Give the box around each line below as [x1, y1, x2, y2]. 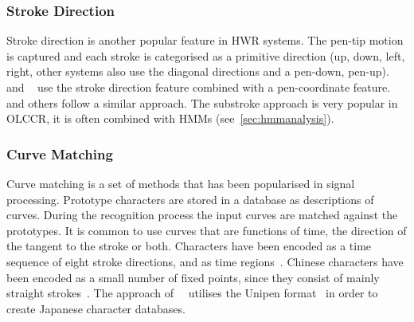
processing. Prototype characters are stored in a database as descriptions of [6, 190, 374, 207]
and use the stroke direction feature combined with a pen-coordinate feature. [6, 79, 391, 95]
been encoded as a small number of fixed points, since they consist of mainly [6, 269, 380, 285]
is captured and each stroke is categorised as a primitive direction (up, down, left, [6, 47, 405, 64]
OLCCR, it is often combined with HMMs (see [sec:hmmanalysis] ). [6, 110, 334, 127]
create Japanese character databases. [6, 300, 186, 316]
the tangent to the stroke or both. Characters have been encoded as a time [6, 238, 372, 254]
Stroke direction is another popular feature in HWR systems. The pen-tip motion [6, 32, 404, 49]
